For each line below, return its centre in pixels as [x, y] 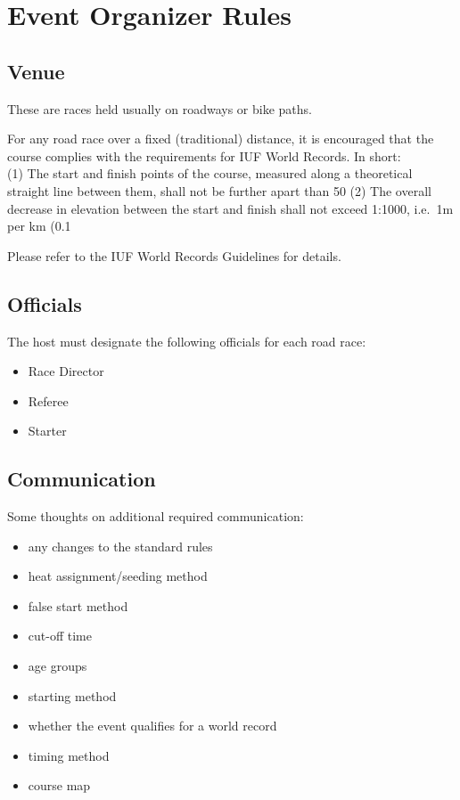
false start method [78, 605]
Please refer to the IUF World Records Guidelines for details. [174, 255]
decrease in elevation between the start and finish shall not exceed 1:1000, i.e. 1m [230, 208]
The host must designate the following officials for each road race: [187, 341]
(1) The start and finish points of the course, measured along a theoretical [210, 173]
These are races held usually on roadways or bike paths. [160, 108]
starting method [72, 695]
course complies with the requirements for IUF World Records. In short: [204, 155]
